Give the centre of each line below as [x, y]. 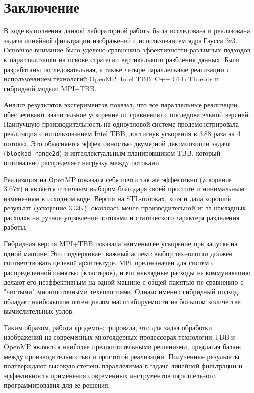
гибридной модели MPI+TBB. [50, 88]
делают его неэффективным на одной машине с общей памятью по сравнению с [124, 282]
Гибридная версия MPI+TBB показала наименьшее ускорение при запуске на [121, 244]
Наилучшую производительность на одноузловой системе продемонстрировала [121, 124]
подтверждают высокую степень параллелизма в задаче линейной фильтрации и [123, 366]
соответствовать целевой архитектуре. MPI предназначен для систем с [109, 263]
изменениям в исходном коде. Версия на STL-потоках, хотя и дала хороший [118, 198]
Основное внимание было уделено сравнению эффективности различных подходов [127, 50]
